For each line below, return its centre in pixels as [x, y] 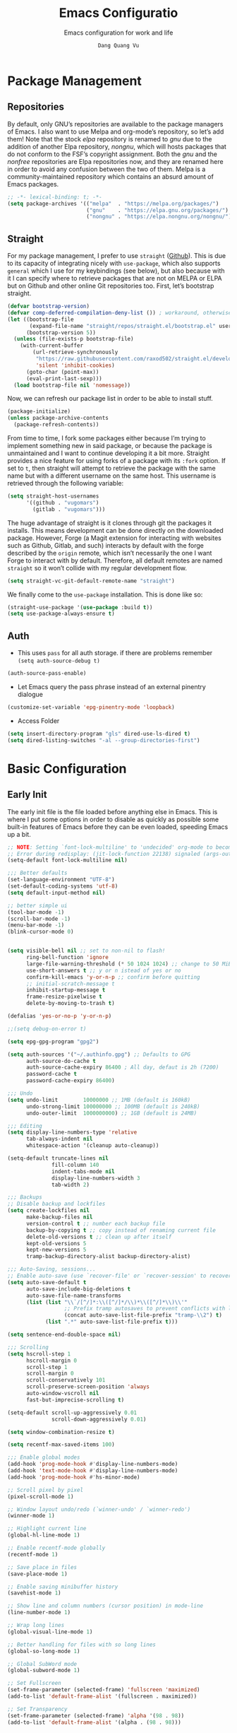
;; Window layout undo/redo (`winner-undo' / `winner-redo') [99, 1509]
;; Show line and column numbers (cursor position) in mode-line [105, 1606]
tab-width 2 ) [71, 1185]
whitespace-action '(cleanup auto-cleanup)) [92, 1146]
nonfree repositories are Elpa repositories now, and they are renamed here [115, 161]
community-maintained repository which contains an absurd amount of [110, 176]
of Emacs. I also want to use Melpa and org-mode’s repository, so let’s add [116, 131]
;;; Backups [25, 1197]
